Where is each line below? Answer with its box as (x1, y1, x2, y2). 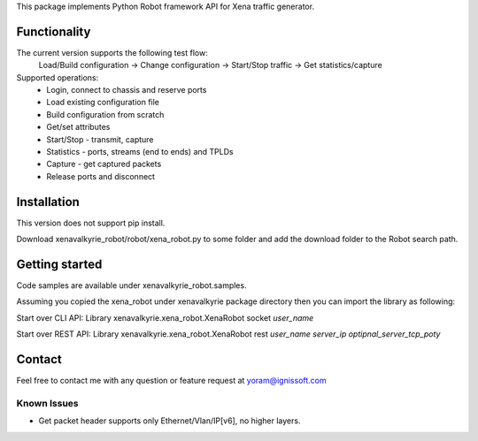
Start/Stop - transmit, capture (46, 133, 154, 145)
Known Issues (16, 397, 79, 409)
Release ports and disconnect (46, 171, 155, 181)
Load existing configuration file (46, 97, 159, 108)
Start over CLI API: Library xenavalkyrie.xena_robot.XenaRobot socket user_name (16, 312, 314, 323)
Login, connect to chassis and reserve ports (46, 85, 207, 95)
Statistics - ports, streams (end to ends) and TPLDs (46, 147, 234, 157)
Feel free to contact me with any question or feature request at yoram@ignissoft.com (16, 376, 327, 386)
